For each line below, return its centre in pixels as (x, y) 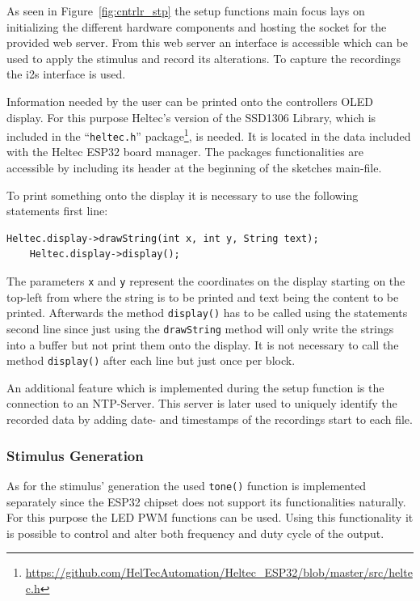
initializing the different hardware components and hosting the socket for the (197, 26)
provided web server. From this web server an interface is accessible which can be (208, 42)
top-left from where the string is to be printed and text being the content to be (203, 296)
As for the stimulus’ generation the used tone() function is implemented (187, 485)
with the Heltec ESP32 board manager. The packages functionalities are (185, 152)
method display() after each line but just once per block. (151, 360)
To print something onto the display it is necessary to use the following (183, 195)
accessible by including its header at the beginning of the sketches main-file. (194, 168)
